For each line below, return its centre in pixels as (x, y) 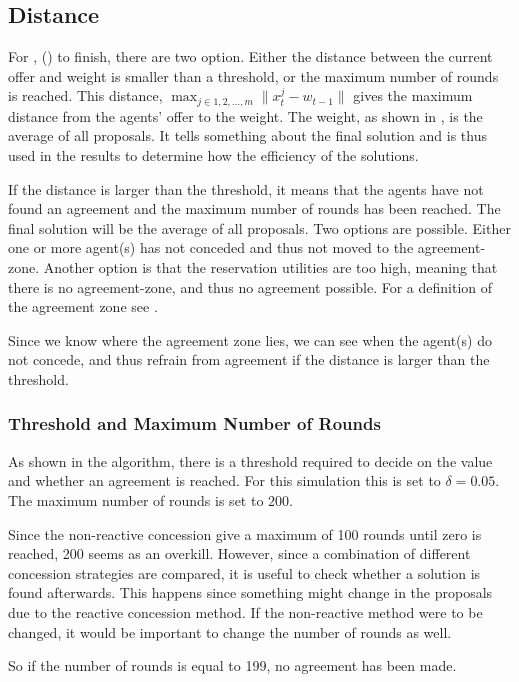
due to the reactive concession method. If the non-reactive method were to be (245, 611)
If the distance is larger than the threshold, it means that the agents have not (246, 188)
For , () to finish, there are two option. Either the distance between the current (250, 56)
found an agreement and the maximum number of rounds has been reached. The (254, 208)
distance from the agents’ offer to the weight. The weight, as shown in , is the (245, 115)
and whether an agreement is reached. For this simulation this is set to (224, 480)
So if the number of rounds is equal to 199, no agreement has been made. (232, 665)
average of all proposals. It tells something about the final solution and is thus (247, 135)
